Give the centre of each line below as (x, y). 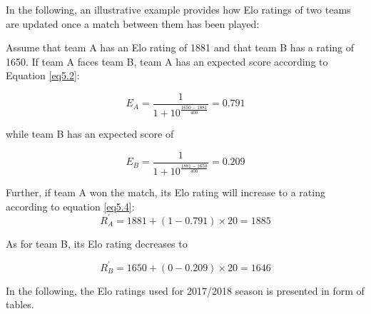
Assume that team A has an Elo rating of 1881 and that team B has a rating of (180, 47)
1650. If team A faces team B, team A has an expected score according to (167, 61)
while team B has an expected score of (90, 134)
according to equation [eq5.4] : (70, 206)
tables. (20, 304)
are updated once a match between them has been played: (133, 23)
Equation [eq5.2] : (43, 75)
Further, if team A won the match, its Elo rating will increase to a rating (166, 192)
